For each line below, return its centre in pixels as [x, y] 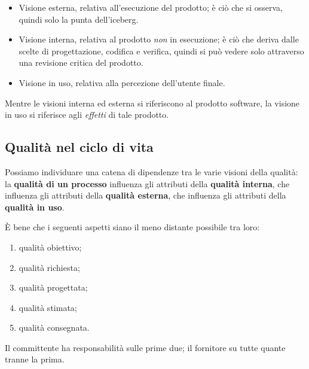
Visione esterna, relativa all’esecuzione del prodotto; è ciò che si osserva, [151, 7]
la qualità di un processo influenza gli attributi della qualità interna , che [147, 183]
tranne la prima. [35, 359]
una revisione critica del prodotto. [81, 62]
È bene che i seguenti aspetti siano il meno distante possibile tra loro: [132, 227]
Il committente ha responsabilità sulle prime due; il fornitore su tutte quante [145, 347]
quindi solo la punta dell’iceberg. [79, 19]
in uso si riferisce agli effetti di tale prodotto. [87, 115]
